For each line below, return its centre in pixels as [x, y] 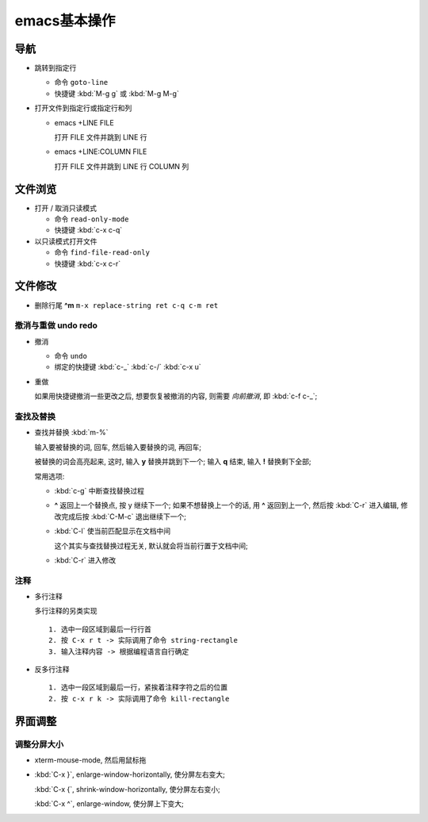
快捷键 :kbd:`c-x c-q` [88, 230]
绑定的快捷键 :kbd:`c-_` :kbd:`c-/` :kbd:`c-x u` [128, 367]
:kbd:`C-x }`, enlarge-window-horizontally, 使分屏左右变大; [130, 774]
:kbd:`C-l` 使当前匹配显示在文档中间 [112, 531]
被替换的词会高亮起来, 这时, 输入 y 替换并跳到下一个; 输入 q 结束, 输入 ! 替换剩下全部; [173, 462]
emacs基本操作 [65, 21]
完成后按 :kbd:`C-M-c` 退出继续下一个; [123, 517]
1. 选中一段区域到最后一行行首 [100, 629]
